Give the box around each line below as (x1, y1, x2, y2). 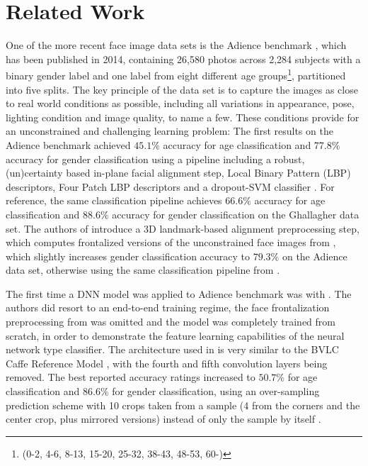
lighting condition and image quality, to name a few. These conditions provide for (6, 109, 360, 124)
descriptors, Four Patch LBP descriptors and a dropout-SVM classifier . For (6, 179, 335, 194)
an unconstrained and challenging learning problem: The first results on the (6, 123, 333, 138)
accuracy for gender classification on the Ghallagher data (112, 206, 360, 221)
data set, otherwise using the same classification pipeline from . (6, 262, 280, 277)
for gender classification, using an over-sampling (112, 384, 320, 399)
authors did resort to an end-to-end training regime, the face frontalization (6, 300, 330, 315)
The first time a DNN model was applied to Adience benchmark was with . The (6, 286, 352, 301)
